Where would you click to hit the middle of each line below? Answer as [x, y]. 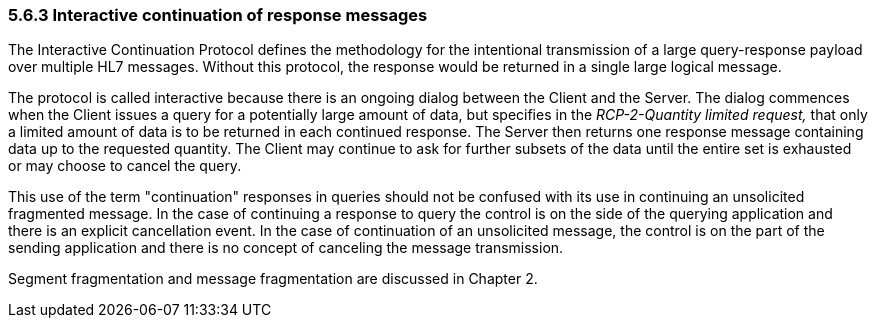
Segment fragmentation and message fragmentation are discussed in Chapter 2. [273, 279]
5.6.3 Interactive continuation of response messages [218, 15]
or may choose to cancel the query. [125, 166]
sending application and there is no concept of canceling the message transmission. [286, 248]
